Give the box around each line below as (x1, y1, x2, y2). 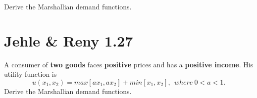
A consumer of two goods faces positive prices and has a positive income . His (4, 59, 254, 69)
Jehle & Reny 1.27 (4, 30, 133, 50)
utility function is (4, 69, 57, 79)
